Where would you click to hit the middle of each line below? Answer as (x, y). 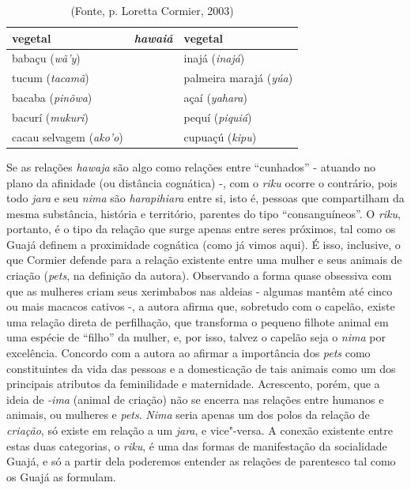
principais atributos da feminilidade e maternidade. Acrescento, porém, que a (193, 384)
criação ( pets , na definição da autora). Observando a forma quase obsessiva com (199, 275)
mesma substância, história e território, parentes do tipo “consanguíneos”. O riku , (204, 213)
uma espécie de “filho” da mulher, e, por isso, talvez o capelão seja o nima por (196, 337)
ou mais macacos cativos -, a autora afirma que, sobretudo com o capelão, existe (201, 306)
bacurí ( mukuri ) (50, 117)
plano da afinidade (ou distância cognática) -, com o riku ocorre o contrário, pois (202, 182)
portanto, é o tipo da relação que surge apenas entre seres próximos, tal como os (201, 229)
